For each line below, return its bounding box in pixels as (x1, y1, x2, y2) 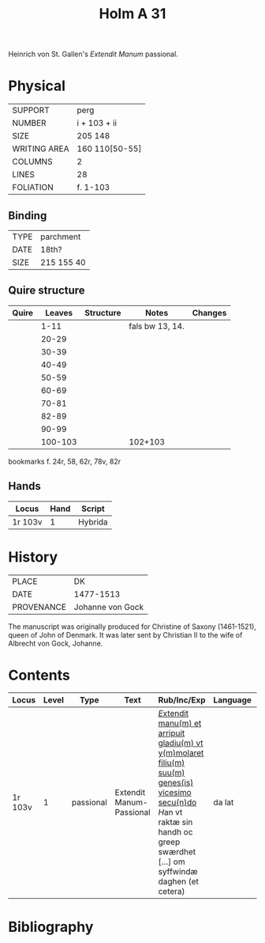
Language (213, 695, 252, 706)
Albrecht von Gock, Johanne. (8, 638, 103, 648)
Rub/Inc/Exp (158, 695, 207, 706)
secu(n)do (158, 797, 197, 808)
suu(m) (158, 767, 185, 778)
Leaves (44, 307, 73, 318)
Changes (192, 307, 227, 318)
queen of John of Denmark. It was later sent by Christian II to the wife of (8, 630, 243, 639)
